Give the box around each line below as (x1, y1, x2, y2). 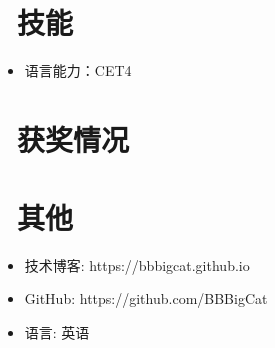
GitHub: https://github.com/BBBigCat (24, 288, 268, 309)
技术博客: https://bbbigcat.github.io (24, 254, 250, 275)
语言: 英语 (24, 322, 90, 342)
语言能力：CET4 (24, 59, 132, 80)
